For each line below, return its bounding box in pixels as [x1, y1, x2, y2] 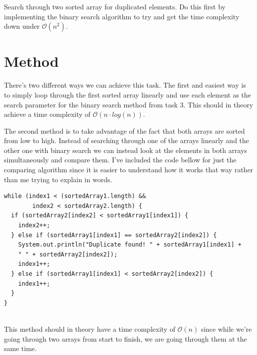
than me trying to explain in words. [4, 174, 112, 184]
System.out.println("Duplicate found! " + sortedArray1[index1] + [18, 241, 242, 249]
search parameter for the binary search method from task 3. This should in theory [4, 99, 254, 109]
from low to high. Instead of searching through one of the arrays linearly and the [4, 135, 249, 146]
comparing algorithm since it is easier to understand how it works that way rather [4, 164, 254, 175]
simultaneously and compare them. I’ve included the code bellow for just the [4, 154, 237, 165]
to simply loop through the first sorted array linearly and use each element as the [4, 89, 251, 100]
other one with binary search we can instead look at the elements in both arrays [4, 145, 247, 155]
